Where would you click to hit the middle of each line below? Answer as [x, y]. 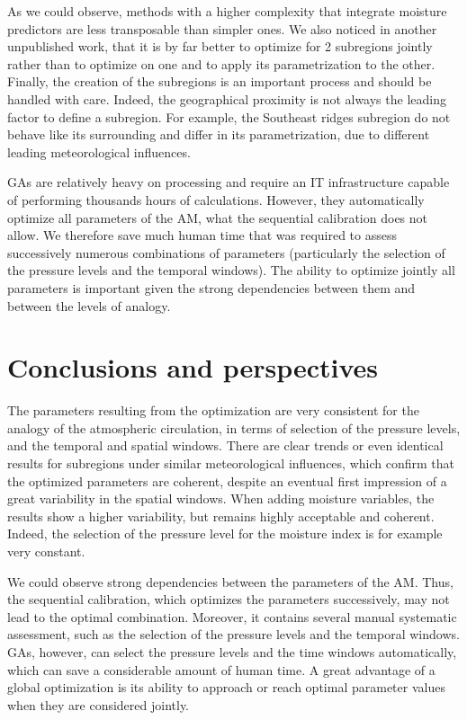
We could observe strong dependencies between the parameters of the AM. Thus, [230, 581]
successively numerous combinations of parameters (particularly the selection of [226, 252]
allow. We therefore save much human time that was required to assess [202, 235]
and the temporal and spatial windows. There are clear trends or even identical [225, 445]
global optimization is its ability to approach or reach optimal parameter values [226, 687]
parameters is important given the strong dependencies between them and [211, 287]
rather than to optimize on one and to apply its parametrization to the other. [221, 63]
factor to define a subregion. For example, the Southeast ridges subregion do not [229, 116]
